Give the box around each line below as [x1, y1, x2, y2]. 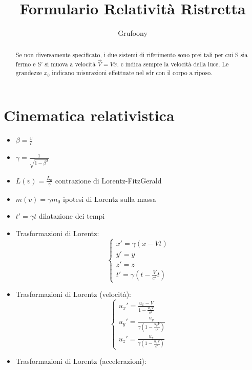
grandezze [15, 68, 42, 77]
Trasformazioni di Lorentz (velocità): [15, 289, 131, 299]
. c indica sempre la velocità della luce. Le [117, 60, 229, 68]
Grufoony [118, 28, 148, 38]
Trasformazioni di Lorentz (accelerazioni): [15, 356, 146, 366]
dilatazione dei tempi [38, 211, 105, 221]
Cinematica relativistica [4, 105, 175, 126]
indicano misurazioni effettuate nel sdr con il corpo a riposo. [52, 68, 213, 77]
